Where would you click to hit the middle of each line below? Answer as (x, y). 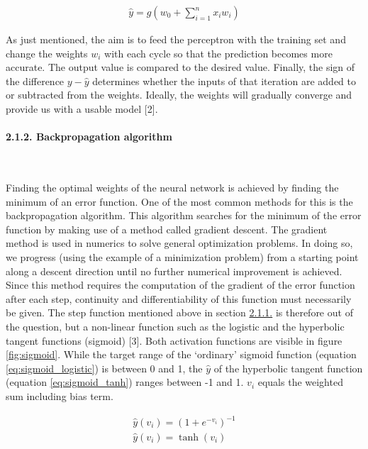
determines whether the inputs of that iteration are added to (224, 81)
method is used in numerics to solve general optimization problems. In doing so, (179, 243)
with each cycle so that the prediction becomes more (218, 53)
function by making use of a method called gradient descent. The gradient (167, 229)
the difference (35, 81)
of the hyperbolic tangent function (288, 368)
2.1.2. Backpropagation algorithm (89, 137)
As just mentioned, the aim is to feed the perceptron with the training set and (176, 39)
